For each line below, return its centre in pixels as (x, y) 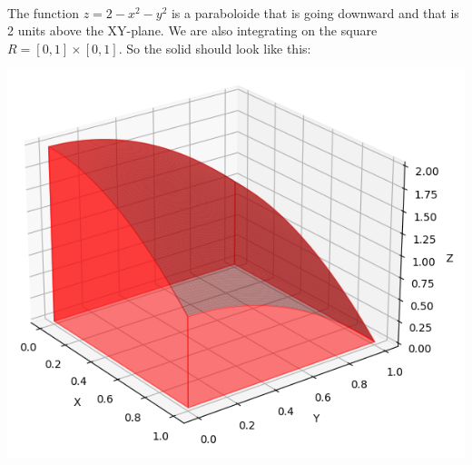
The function (43, 12)
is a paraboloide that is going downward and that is (315, 12)
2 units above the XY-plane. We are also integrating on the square (192, 30)
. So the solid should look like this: (215, 48)
